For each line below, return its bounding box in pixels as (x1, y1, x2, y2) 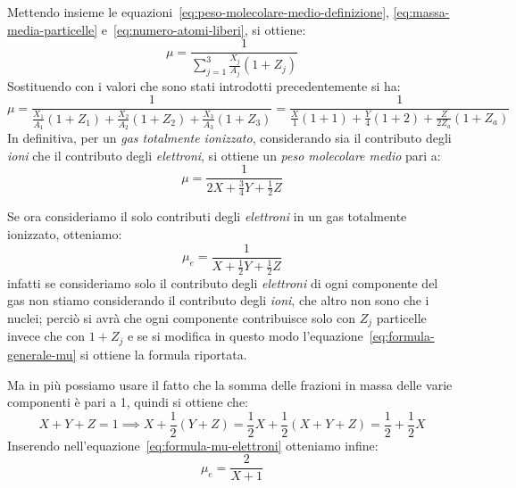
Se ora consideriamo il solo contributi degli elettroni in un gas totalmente (7, 207, 407, 226)
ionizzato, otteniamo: (7, 225, 122, 243)
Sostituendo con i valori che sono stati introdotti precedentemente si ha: (7, 76, 401, 95)
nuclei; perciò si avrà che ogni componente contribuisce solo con (7, 309, 355, 327)
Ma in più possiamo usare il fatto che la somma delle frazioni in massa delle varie (7, 375, 453, 393)
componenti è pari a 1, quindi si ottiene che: (7, 393, 249, 411)
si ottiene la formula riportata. (80, 344, 247, 363)
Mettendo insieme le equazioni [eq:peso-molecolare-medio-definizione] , (7, 3, 389, 21)
